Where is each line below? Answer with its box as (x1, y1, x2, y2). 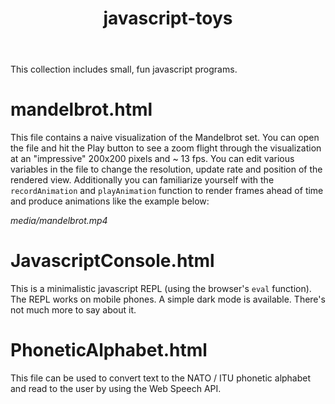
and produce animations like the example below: (10, 195, 210, 207)
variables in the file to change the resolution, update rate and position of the (10, 163, 323, 176)
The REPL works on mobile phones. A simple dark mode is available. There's (10, 293, 326, 306)
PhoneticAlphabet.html (10, 339, 208, 362)
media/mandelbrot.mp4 (10, 215, 108, 227)
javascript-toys (103, 7, 233, 30)
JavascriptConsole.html (10, 250, 215, 272)
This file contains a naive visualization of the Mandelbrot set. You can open (10, 132, 320, 144)
